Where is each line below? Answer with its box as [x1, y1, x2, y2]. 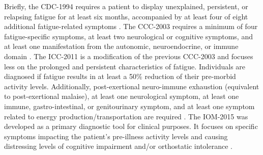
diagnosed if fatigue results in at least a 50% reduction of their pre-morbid [4, 71, 236, 82]
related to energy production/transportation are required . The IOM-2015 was [4, 111, 248, 121]
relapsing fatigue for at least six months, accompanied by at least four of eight [4, 11, 248, 21]
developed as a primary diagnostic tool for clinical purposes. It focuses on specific [4, 121, 258, 132]
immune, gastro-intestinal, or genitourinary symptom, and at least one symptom [4, 100, 255, 111]
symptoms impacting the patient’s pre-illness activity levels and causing [4, 131, 228, 141]
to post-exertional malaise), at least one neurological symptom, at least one [4, 91, 239, 101]
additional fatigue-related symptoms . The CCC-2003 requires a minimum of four [4, 21, 258, 32]
